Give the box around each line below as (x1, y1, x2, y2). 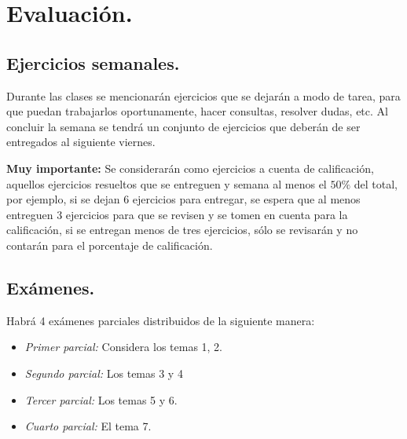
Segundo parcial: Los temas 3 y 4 (24, 364, 183, 381)
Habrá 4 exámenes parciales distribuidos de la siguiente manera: (6, 312, 315, 328)
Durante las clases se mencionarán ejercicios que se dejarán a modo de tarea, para (6, 87, 401, 104)
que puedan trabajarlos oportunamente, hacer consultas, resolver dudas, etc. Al (6, 103, 388, 119)
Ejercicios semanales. (6, 50, 180, 75)
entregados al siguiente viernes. (6, 134, 156, 150)
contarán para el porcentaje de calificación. (6, 236, 213, 253)
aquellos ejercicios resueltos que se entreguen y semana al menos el (6, 175, 327, 192)
